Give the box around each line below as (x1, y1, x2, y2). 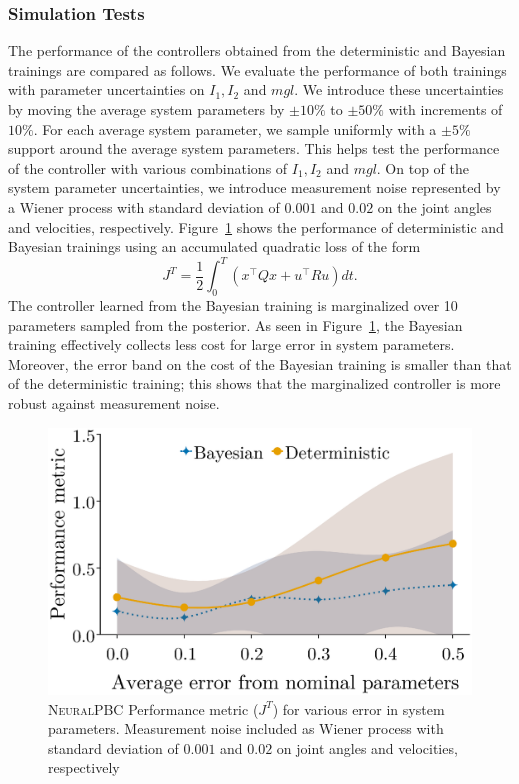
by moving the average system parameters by (8, 99, 285, 119)
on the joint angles (377, 196, 492, 217)
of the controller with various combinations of (8, 157, 288, 178)
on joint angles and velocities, (276, 737, 458, 758)
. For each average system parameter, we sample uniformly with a (33, 118, 437, 139)
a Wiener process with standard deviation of (8, 196, 280, 217)
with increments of (388, 99, 503, 119)
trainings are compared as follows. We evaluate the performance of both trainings (8, 59, 507, 80)
